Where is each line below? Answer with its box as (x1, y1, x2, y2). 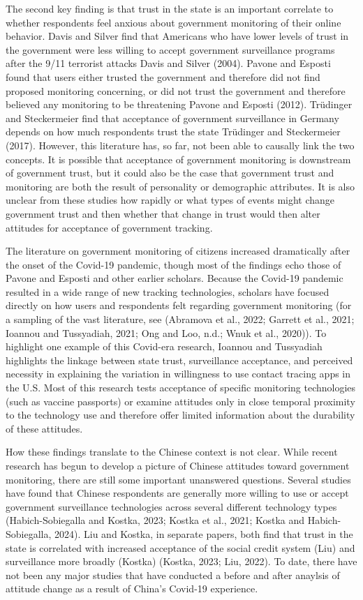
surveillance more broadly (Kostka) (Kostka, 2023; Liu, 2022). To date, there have (6, 554, 357, 569)
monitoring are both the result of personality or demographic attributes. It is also (6, 179, 355, 193)
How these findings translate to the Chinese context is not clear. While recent (6, 444, 338, 459)
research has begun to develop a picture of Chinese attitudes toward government (6, 458, 350, 472)
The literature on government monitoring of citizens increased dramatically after (6, 243, 350, 258)
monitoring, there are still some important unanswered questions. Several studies (6, 472, 351, 486)
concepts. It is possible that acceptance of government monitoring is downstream (6, 151, 351, 166)
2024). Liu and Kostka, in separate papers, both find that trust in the (54, 526, 353, 541)
